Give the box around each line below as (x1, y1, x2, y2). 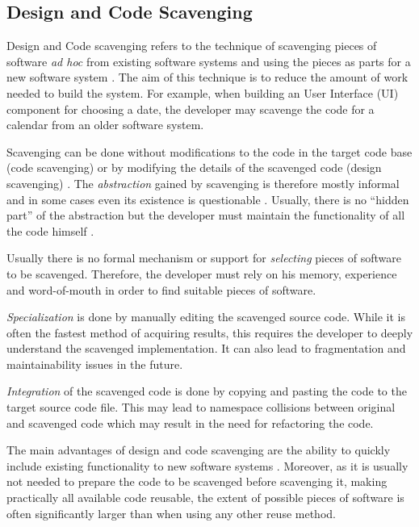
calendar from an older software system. (6, 116, 204, 133)
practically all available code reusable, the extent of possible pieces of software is (6, 489, 404, 506)
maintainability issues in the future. (6, 355, 183, 372)
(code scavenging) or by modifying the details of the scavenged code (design (6, 159, 382, 176)
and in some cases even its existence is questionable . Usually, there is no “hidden (6, 190, 409, 207)
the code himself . (6, 222, 94, 239)
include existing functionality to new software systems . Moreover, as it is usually (6, 457, 409, 474)
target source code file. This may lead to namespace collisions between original (6, 399, 396, 416)
